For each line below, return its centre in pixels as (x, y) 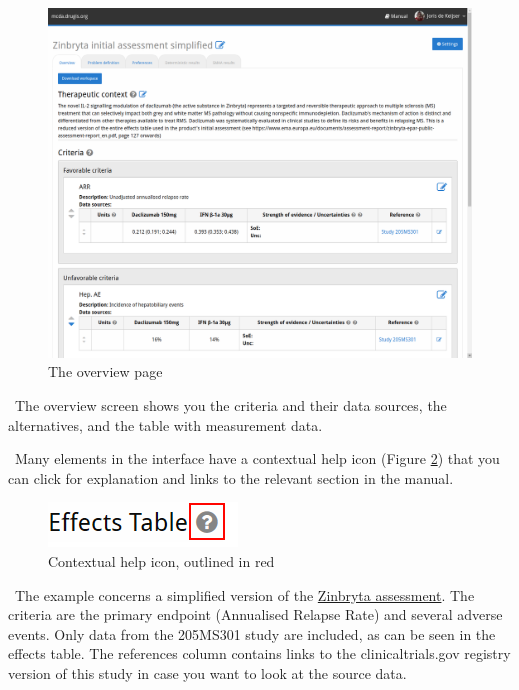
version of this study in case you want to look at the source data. (207, 673)
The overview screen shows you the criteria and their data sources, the (230, 405)
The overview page (105, 371)
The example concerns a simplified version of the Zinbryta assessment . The (244, 594)
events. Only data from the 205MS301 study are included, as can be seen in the (252, 633)
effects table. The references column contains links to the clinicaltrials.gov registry (259, 653)
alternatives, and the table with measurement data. (165, 424)
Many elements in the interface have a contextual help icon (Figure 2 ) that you (257, 458)
